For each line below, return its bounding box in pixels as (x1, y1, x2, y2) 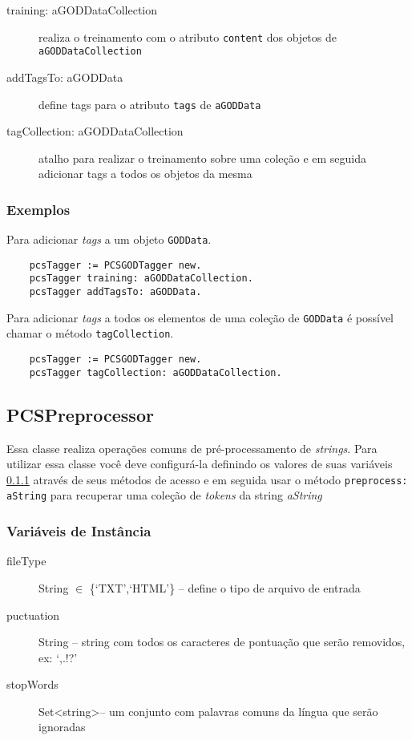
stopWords (6, 676, 59, 693)
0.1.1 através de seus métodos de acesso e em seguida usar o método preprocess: (6, 471, 408, 487)
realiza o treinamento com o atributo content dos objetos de (38, 28, 337, 45)
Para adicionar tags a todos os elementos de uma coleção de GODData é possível (6, 309, 394, 326)
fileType (6, 552, 46, 569)
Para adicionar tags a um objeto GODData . (6, 231, 212, 248)
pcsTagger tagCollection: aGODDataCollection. (29, 366, 282, 378)
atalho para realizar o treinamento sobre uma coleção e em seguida (38, 149, 367, 166)
